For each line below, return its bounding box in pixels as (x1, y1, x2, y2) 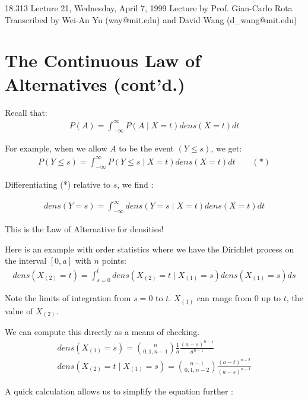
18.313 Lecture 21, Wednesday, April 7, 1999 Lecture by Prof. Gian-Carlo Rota (5, 2, 293, 14)
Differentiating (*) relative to (5, 178, 110, 191)
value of (5, 304, 33, 317)
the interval (5, 254, 47, 267)
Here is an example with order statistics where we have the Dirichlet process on (5, 242, 294, 255)
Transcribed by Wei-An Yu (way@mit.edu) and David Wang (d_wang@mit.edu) (5, 13, 297, 26)
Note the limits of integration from (5, 292, 131, 304)
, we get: (211, 142, 242, 154)
